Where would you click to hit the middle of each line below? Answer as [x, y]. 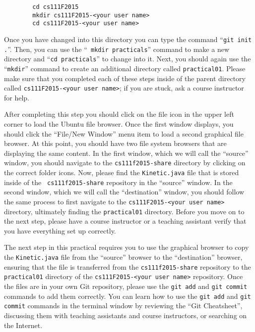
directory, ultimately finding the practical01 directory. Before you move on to [124, 211]
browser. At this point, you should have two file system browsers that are [115, 143]
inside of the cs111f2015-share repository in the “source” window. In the [118, 182]
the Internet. [23, 325]
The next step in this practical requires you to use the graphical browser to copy [127, 247]
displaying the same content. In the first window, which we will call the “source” [126, 153]
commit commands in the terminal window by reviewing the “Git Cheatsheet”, [123, 306]
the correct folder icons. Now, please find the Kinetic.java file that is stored [122, 172]
